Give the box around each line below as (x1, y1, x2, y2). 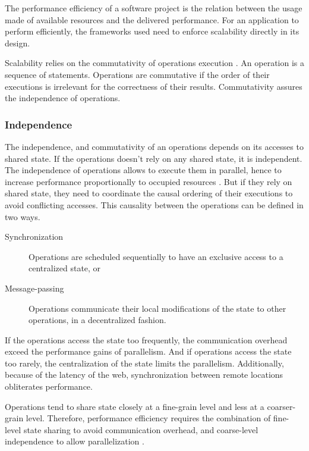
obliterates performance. (5, 380, 93, 393)
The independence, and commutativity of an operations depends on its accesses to (5, 140, 304, 152)
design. (5, 36, 30, 49)
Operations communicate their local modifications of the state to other (29, 302, 286, 314)
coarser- (267, 400, 296, 412)
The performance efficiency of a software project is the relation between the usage (5, 2, 302, 14)
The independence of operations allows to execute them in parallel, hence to (5, 164, 282, 176)
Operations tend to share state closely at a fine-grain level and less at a (5, 400, 264, 412)
